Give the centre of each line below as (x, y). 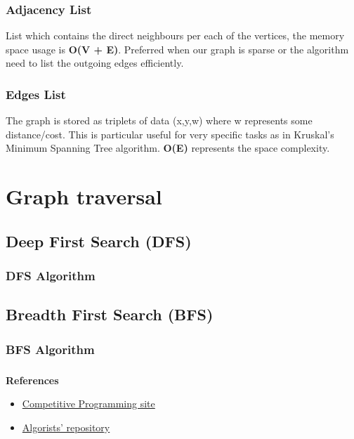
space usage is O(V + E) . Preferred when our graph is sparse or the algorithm (177, 49)
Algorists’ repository (66, 427)
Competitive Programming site (88, 404)
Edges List (36, 94)
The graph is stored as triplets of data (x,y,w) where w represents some (159, 120)
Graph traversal (84, 196)
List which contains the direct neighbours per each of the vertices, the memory (175, 35)
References (32, 380)
